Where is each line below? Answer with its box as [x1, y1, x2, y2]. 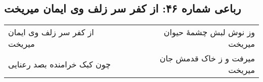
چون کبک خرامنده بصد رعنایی [8, 58, 111, 70]
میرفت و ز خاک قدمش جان [159, 52, 255, 64]
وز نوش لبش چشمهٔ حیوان [163, 26, 255, 38]
